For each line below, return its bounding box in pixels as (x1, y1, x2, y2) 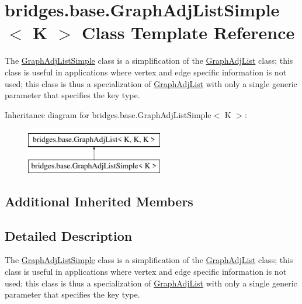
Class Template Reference (82, 20, 295, 44)
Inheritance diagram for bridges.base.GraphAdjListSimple (5, 108, 211, 120)
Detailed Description (5, 226, 133, 244)
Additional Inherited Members (5, 192, 193, 210)
